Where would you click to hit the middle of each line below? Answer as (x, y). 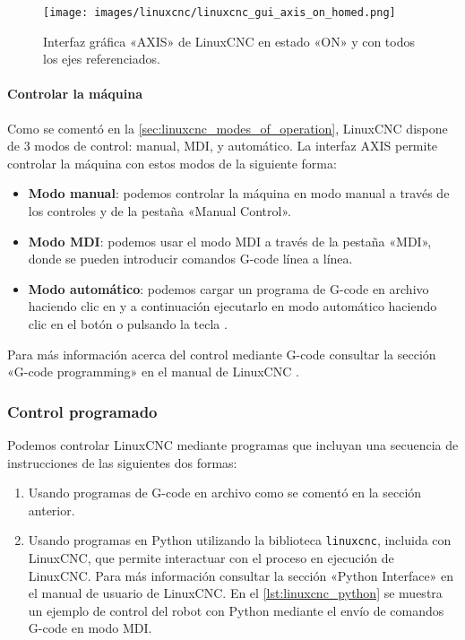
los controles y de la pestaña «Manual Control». (159, 211)
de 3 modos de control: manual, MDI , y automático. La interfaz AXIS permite (223, 146)
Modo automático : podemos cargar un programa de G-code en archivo (228, 288)
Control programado (82, 411)
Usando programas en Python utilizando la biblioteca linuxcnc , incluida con (240, 540)
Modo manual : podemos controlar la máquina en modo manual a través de (239, 193)
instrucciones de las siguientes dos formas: (122, 462)
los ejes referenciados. (102, 59)
